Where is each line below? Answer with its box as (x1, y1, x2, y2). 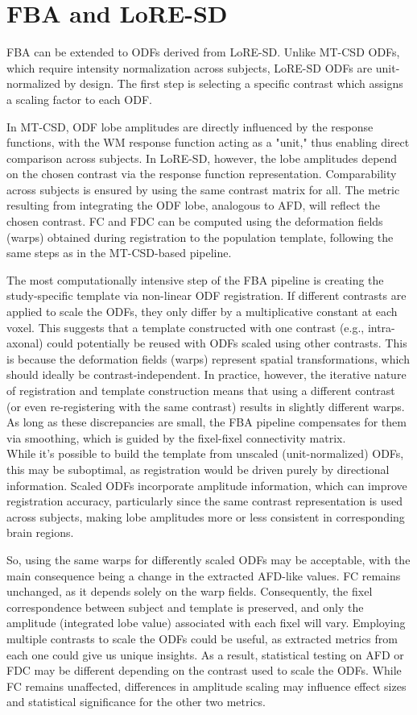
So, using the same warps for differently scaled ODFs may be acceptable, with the (6, 551, 411, 567)
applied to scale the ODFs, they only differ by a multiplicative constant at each (6, 303, 398, 320)
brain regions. (6, 524, 74, 541)
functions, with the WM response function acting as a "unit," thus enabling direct (6, 134, 410, 151)
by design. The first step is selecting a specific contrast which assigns (64, 75, 403, 92)
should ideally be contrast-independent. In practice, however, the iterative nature (6, 366, 407, 383)
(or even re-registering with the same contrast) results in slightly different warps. (6, 397, 405, 414)
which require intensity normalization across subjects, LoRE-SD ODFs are (6, 59, 373, 76)
